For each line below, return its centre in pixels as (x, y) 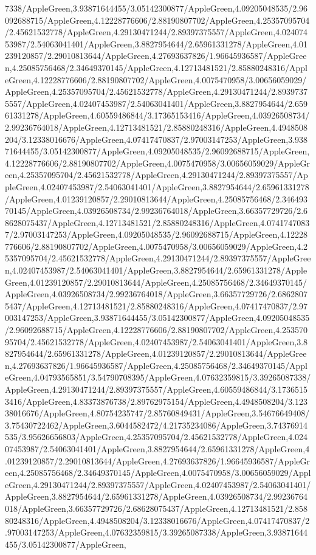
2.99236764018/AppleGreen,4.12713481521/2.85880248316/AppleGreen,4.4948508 (156, 127)
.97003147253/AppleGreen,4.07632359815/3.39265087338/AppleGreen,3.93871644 (156, 532)
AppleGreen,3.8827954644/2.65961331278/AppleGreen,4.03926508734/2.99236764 (156, 496)
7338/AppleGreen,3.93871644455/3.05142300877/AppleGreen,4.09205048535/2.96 (156, 8)
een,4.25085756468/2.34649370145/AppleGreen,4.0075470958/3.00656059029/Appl (158, 473)
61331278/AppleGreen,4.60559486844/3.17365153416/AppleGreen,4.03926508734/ (157, 115)
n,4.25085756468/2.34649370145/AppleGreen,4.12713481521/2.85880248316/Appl (156, 67)
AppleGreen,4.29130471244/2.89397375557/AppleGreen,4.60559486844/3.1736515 (156, 389)
